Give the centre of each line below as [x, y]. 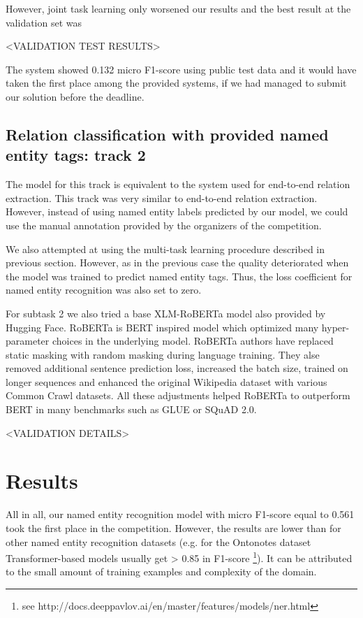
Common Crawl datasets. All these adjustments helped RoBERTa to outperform [178, 395]
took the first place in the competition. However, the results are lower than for [173, 527]
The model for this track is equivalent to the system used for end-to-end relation [178, 184]
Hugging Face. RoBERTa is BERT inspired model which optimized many [162, 327]
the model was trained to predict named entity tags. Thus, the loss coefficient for [179, 276]
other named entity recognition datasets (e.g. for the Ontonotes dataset [158, 541]
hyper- [335, 327]
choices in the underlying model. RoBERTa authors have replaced [193, 341]
